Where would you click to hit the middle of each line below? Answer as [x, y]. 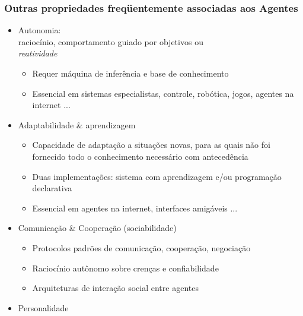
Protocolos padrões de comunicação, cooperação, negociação [141, 247]
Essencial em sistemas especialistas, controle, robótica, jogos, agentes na [163, 93]
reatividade [38, 53]
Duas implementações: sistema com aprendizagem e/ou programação [157, 176]
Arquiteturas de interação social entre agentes [115, 288]
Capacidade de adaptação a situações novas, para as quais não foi [151, 145]
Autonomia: [39, 30]
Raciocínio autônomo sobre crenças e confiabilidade [125, 268]
